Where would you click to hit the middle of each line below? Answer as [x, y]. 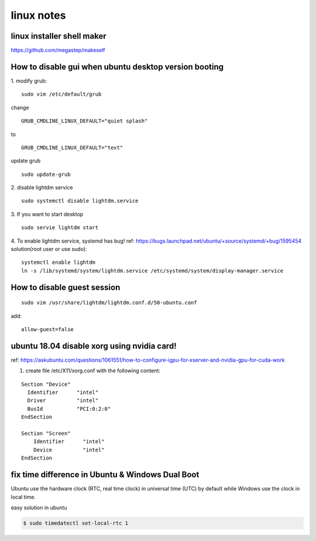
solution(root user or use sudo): [49, 249]
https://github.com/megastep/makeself [58, 50]
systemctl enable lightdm [59, 263]
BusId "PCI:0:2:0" [69, 409]
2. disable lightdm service [42, 188]
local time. [23, 497]
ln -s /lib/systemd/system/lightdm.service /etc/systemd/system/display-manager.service [152, 270]
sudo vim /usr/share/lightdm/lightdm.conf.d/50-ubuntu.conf [109, 303]
